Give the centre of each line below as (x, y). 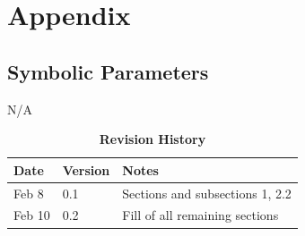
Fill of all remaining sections (200, 215)
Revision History (152, 139)
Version (86, 169)
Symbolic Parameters (108, 71)
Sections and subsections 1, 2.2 (207, 193)
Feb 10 (32, 215)
